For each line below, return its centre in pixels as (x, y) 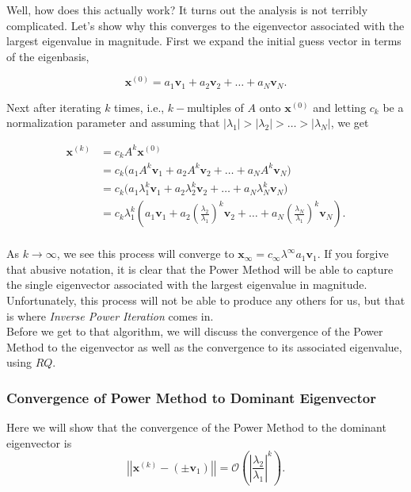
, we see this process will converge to (145, 254)
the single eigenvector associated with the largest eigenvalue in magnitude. (187, 284)
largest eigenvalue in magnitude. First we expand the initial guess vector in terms (204, 41)
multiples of (215, 107)
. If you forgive (353, 254)
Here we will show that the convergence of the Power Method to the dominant (196, 427)
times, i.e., (139, 107)
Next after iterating (54, 107)
